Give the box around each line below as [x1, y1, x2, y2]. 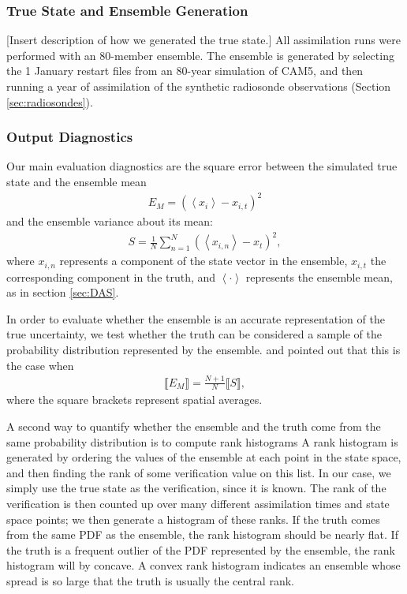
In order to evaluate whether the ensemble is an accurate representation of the [6, 310, 385, 327]
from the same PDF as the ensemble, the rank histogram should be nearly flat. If [6, 526, 398, 543]
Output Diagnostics [6, 127, 133, 147]
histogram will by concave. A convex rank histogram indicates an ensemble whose [6, 557, 401, 573]
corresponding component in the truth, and [6, 268, 216, 285]
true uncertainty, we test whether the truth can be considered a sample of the [6, 326, 383, 342]
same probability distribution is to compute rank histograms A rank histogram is [6, 433, 398, 450]
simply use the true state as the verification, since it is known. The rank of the [6, 480, 386, 496]
